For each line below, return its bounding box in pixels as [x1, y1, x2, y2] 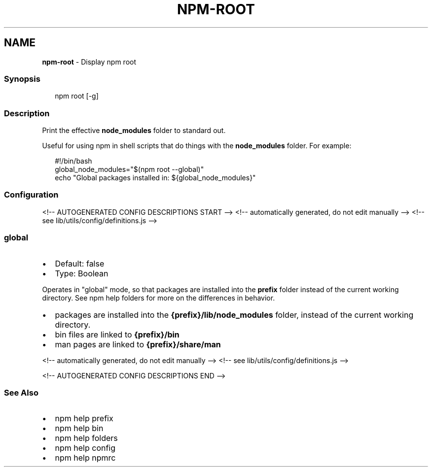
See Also [4, 387, 38, 398]
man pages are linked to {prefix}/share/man [55, 339, 221, 349]
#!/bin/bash [55, 157, 92, 166]
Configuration [4, 190, 59, 200]
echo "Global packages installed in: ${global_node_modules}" [55, 173, 256, 182]
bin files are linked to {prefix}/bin [55, 329, 180, 339]
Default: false [55, 258, 105, 269]
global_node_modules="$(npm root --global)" [55, 165, 204, 174]
